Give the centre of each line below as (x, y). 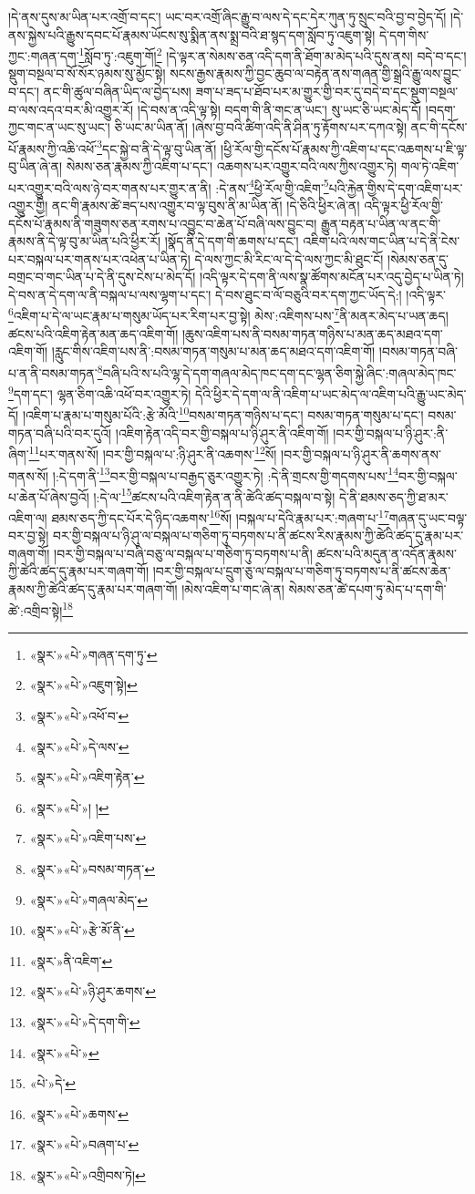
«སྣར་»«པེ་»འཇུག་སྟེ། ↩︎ (83, 685)
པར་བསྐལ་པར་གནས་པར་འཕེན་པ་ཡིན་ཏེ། (99, 258)
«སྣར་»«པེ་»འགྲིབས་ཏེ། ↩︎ (88, 1174)
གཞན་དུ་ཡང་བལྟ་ (428, 517)
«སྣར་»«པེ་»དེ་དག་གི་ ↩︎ (85, 1022)
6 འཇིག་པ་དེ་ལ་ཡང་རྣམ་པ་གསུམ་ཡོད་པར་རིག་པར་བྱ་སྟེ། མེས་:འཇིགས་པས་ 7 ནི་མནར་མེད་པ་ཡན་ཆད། (228, 314)
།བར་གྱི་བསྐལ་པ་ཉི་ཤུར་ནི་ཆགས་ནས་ (361, 453)
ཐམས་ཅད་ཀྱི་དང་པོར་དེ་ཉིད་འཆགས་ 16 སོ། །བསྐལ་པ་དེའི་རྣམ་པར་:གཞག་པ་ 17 (220, 516)
